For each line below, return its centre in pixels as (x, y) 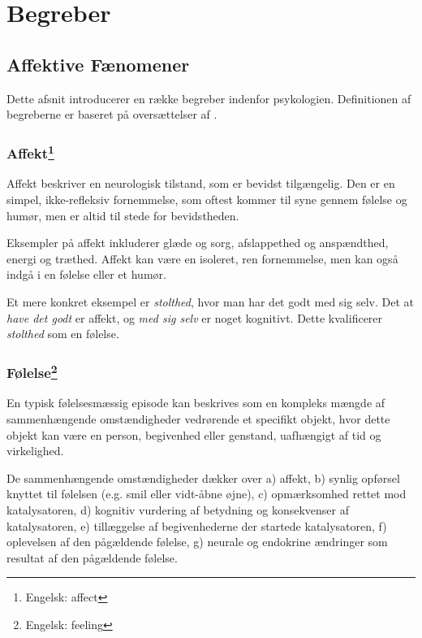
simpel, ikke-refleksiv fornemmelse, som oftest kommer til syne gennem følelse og (207, 200)
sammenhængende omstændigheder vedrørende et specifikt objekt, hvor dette (198, 419)
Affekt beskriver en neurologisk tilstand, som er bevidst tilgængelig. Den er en (201, 183)
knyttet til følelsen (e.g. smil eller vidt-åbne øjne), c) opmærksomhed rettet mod (207, 494)
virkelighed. (35, 451)
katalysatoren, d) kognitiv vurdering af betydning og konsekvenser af (178, 510)
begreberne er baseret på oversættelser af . (112, 114)
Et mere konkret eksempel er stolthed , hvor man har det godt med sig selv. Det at (210, 302)
